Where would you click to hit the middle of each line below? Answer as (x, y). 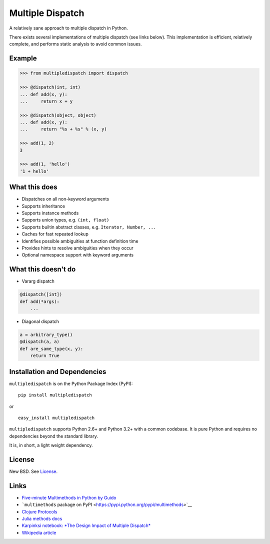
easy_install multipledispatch (56, 418)
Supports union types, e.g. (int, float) (65, 220)
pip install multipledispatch (55, 395)
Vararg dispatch (38, 281)
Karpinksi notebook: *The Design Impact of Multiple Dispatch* (86, 525)
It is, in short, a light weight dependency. (51, 445)
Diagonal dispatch (40, 321)
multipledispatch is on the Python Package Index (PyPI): (71, 383)
